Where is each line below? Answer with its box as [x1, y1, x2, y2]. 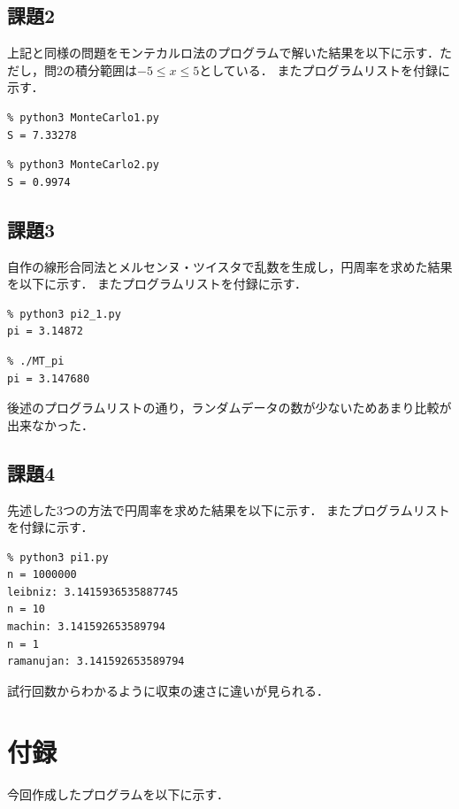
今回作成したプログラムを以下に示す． [7, 784, 230, 803]
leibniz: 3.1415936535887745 [7, 585, 179, 598]
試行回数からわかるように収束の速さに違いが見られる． [7, 681, 329, 699]
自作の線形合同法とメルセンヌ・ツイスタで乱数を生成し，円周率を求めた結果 [7, 257, 453, 275]
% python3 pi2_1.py [7, 307, 121, 320]
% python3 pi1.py [7, 551, 109, 564]
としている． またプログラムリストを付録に [199, 60, 451, 79]
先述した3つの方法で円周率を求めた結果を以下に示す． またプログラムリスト [7, 500, 450, 519]
